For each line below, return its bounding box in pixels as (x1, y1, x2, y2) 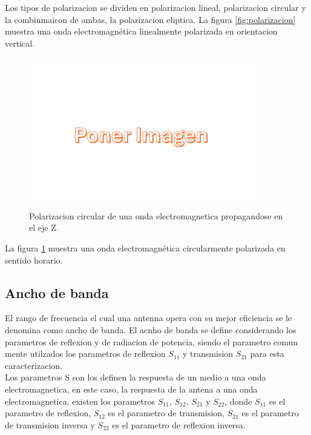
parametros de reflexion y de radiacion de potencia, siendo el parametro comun (5, 335, 298, 348)
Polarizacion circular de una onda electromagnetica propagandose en (29, 209, 283, 222)
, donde (224, 394, 252, 407)
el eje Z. (29, 221, 59, 234)
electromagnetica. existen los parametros (5, 394, 155, 407)
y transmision (183, 347, 234, 360)
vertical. (5, 36, 35, 49)
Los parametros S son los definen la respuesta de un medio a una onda (5, 371, 266, 384)
